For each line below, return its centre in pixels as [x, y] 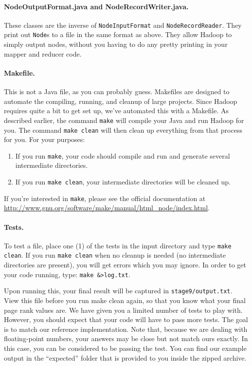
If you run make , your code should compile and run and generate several [123, 155]
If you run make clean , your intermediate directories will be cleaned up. [123, 182]
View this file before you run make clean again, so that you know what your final [125, 300]
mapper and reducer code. [43, 53]
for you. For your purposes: [45, 139]
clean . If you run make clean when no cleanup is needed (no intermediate [115, 255]
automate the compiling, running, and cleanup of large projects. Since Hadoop [121, 101]
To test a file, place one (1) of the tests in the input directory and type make [118, 245]
